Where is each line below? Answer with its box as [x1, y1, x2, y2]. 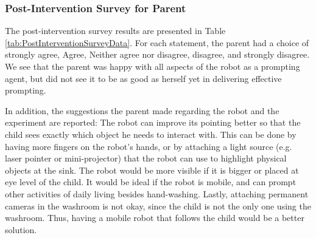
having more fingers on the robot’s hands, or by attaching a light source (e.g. [5, 140, 292, 152]
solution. [5, 223, 37, 236]
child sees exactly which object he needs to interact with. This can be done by [5, 127, 297, 140]
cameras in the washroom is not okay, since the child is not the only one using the [5, 199, 311, 212]
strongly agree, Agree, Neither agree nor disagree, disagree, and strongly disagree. [5, 48, 310, 61]
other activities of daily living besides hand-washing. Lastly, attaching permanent [5, 187, 309, 200]
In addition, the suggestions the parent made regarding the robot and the [5, 104, 279, 117]
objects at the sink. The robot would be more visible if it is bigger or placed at [5, 163, 299, 176]
